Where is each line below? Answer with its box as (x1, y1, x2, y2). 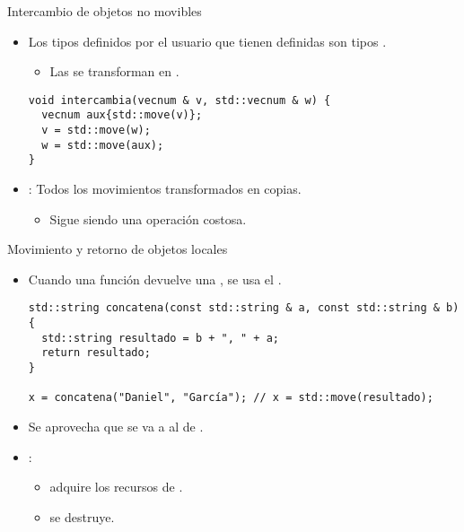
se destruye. (49, 507, 115, 526)
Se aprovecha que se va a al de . (28, 417, 204, 436)
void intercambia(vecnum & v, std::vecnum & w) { (28, 93, 331, 107)
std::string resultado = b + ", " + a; (41, 331, 279, 344)
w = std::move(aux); (41, 138, 164, 152)
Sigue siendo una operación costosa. (49, 209, 247, 228)
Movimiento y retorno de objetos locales (7, 240, 228, 258)
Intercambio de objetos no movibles (7, 2, 202, 20)
